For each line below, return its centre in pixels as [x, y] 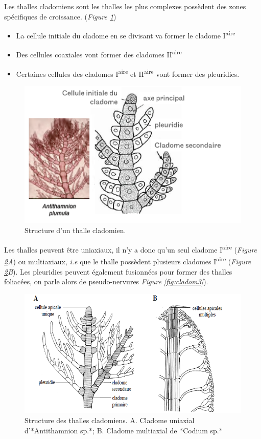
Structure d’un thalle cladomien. [75, 230]
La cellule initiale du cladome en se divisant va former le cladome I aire [126, 35]
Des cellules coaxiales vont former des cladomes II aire [99, 54]
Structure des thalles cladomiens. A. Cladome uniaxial [110, 420]
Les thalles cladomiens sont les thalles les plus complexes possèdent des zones [125, 6]
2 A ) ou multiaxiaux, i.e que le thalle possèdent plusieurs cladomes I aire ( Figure [128, 260]
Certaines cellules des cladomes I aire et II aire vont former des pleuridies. [128, 73]
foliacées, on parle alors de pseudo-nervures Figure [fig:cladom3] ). [106, 281]
